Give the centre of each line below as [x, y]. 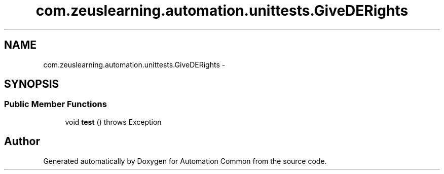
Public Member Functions [55, 104]
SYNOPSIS [32, 84]
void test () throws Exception [113, 122]
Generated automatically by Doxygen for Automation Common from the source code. [185, 161]
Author [22, 142]
